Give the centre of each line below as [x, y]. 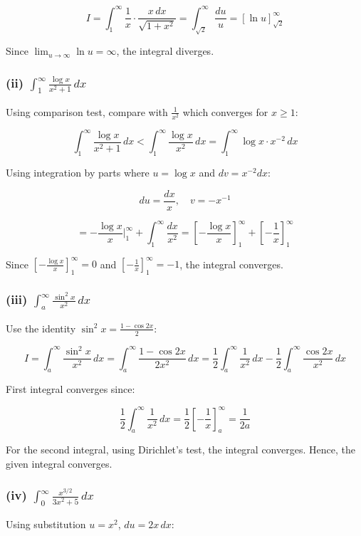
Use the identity [41, 328]
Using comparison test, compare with [87, 111]
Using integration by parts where [78, 173]
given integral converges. [59, 463]
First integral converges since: [70, 389]
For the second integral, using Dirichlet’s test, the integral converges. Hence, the [180, 450]
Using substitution [46, 524]
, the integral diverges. [165, 51]
